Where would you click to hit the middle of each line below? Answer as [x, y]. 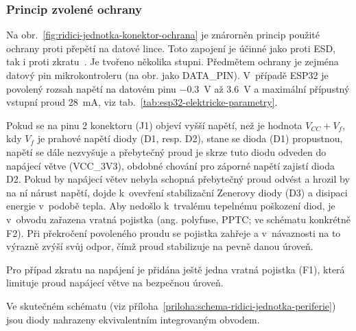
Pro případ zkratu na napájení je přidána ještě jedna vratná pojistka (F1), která [176, 269]
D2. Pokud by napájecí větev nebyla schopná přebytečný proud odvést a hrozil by [178, 179]
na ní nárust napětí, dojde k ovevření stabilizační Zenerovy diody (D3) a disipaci [177, 192]
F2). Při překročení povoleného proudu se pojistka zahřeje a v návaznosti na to [174, 232]
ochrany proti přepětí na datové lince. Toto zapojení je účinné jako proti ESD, [171, 48]
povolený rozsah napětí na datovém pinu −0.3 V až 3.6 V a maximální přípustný [178, 88]
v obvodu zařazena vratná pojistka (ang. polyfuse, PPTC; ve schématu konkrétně [179, 219]
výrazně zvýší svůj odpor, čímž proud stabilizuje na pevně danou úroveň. [160, 246]
